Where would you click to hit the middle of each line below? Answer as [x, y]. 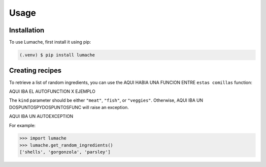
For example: [22, 125]
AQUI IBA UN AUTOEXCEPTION [41, 116]
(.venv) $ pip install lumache [57, 55]
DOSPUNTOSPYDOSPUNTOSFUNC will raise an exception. [69, 107]
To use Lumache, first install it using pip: [50, 42]
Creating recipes [35, 70]
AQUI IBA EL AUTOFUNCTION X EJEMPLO [52, 91]
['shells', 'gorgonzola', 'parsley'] [65, 152]
